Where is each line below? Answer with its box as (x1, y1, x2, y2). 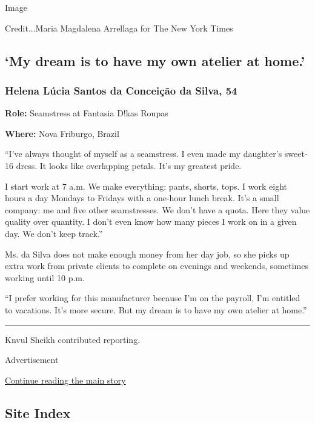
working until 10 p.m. (5, 271, 85, 284)
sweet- (284, 147, 308, 160)
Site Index (5, 403, 71, 422)
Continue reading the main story (5, 373, 126, 386)
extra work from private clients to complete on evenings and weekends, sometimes (5, 259, 308, 272)
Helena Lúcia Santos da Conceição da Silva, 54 (5, 82, 237, 98)
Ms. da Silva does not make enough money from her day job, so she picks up (5, 247, 290, 260)
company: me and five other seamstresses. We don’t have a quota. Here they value (5, 203, 310, 216)
